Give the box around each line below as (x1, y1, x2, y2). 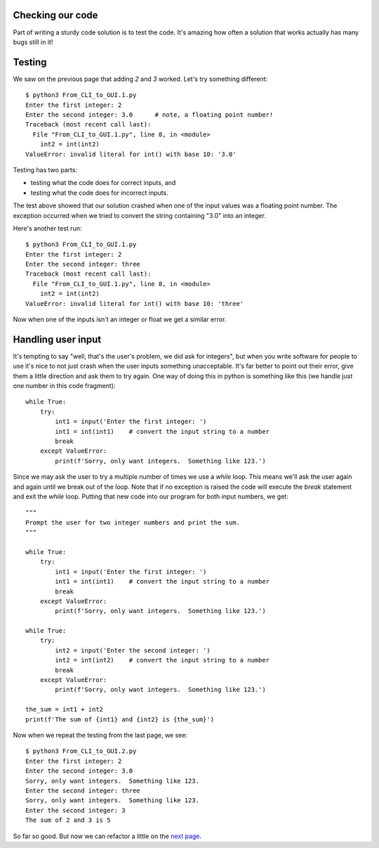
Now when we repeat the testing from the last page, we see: (13, 731, 187, 739)
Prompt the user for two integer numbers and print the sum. (25, 518, 240, 527)
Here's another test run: (13, 224, 82, 232)
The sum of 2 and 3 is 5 (25, 816, 111, 824)
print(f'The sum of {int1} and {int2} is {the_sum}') (25, 715, 214, 724)
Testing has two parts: (13, 165, 77, 174)
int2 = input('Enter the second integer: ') (55, 646, 211, 654)
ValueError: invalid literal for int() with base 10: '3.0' (25, 150, 237, 158)
